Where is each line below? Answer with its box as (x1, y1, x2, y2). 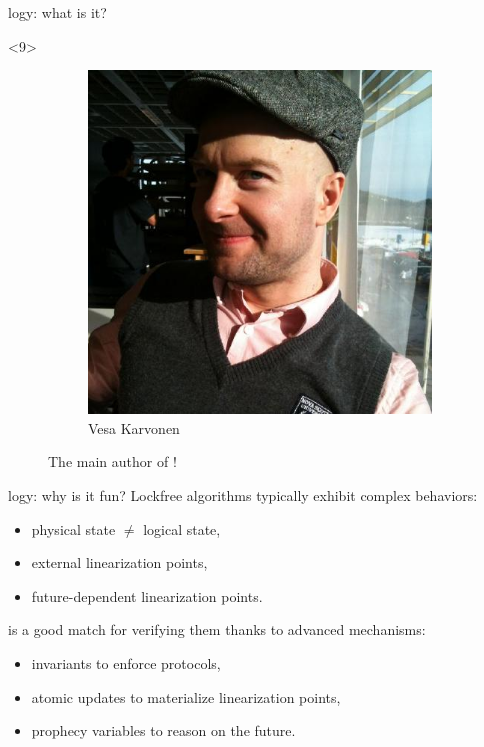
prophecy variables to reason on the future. (31, 720, 296, 741)
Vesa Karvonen (88, 417, 180, 438)
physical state (31, 518, 116, 539)
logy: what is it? (8, 2, 107, 22)
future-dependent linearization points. (31, 585, 263, 606)
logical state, (143, 518, 221, 539)
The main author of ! (48, 451, 177, 472)
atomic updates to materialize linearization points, (31, 686, 341, 707)
